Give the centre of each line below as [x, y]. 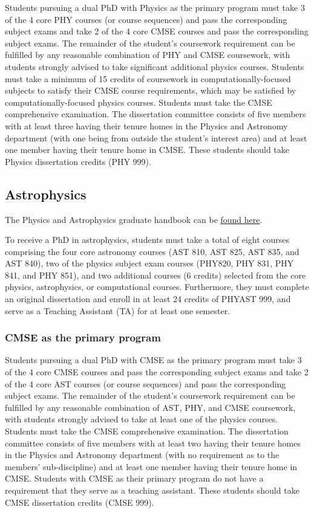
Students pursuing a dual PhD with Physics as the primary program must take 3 [155, 7]
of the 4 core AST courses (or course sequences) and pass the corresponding [146, 383]
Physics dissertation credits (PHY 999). [78, 161]
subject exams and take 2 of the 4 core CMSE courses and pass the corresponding [157, 31]
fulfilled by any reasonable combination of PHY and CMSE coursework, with [148, 55]
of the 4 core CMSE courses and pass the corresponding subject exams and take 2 [157, 372]
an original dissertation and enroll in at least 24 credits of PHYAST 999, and [148, 299]
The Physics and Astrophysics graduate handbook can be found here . [134, 219]
